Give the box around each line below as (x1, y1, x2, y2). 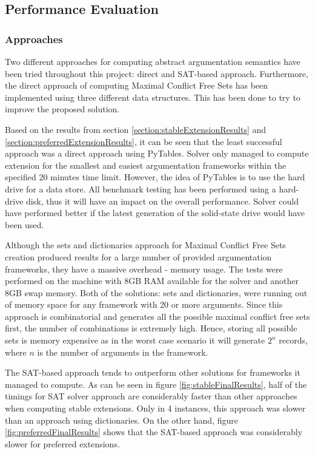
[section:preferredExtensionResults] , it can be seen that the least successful (5, 135, 282, 147)
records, (279, 334, 308, 347)
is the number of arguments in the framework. (37, 345, 208, 358)
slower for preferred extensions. (5, 437, 120, 450)
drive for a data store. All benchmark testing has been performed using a (5, 182, 276, 195)
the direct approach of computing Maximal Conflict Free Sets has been (5, 79, 268, 92)
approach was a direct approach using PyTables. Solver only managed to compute (5, 147, 309, 160)
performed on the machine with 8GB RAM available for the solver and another (5, 274, 299, 287)
